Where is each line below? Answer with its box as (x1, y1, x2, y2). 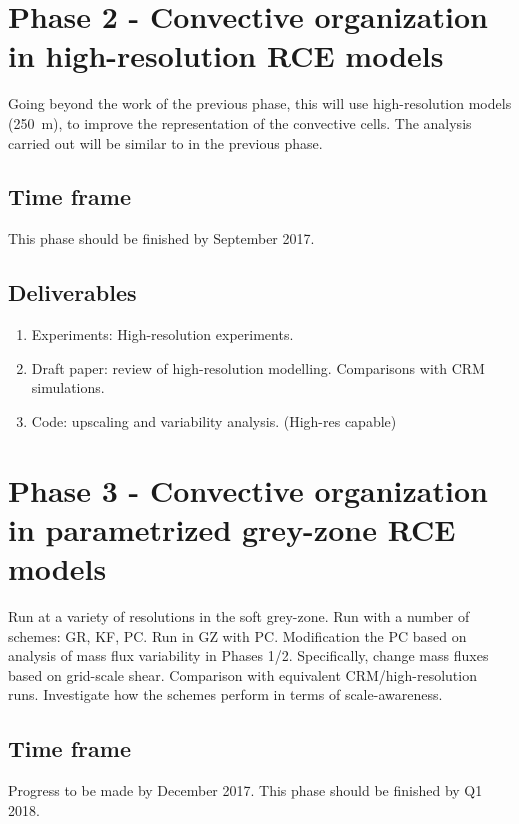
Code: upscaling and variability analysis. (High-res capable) (31, 410, 397, 431)
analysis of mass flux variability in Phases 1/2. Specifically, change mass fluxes (8, 645, 489, 666)
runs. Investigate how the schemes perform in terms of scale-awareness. (8, 684, 443, 705)
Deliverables (8, 277, 137, 308)
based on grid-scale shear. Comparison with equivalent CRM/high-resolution (8, 664, 477, 685)
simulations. (31, 377, 105, 398)
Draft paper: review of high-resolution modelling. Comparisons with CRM (31, 357, 485, 378)
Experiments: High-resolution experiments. (31, 324, 294, 345)
